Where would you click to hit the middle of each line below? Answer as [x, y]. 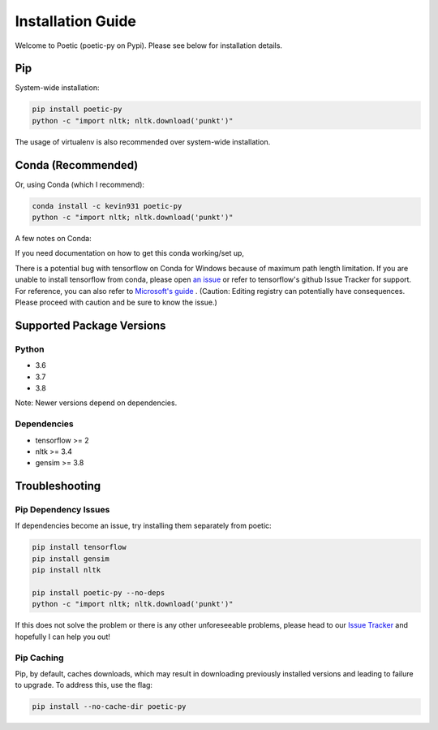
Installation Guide [76, 21]
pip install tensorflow [79, 547]
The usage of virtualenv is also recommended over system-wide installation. [143, 141]
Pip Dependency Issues [62, 510]
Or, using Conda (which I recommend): [80, 184]
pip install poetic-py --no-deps [99, 592]
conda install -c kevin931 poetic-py [107, 206]
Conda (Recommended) [77, 165]
